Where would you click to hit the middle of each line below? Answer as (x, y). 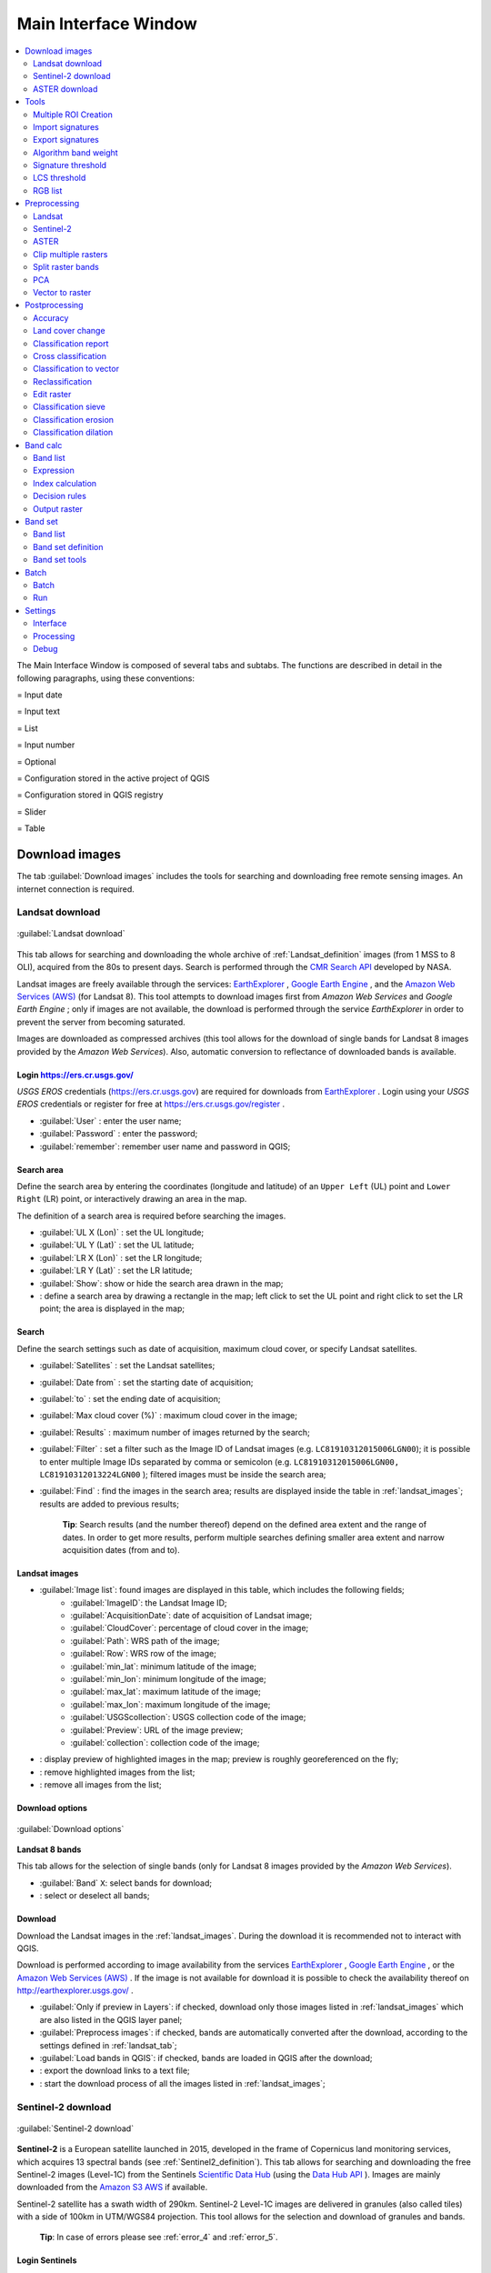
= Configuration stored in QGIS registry (90, 795)
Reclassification (63, 381)
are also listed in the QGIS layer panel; (111, 2019)
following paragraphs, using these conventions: (106, 678)
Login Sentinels (47, 2260)
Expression (54, 471)
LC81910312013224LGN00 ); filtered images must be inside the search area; (183, 1474)
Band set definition (68, 546)
